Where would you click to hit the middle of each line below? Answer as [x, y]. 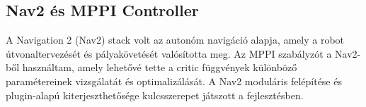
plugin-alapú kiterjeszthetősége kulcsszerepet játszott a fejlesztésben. [155, 95]
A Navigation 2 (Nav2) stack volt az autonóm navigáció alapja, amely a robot [175, 40]
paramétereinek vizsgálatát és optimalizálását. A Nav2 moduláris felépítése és [174, 81]
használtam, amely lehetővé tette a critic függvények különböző [160, 67]
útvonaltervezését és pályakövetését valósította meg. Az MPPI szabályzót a [169, 53]
